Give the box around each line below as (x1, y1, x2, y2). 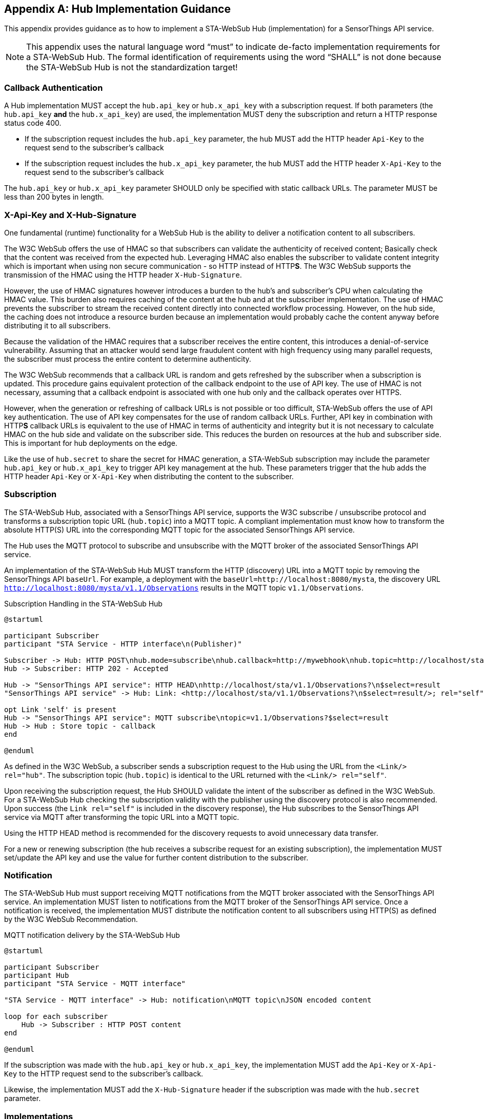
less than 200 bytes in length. (4, 192, 104, 202)
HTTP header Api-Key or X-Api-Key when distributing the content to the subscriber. (4, 472, 294, 481)
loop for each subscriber (4, 1012, 108, 1021)
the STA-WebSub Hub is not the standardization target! (26, 62, 238, 73)
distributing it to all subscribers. (4, 321, 111, 330)
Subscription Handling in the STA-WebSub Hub (4, 599, 163, 608)
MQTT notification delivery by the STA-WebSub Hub (4, 931, 180, 940)
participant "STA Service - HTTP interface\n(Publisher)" (4, 639, 242, 648)
